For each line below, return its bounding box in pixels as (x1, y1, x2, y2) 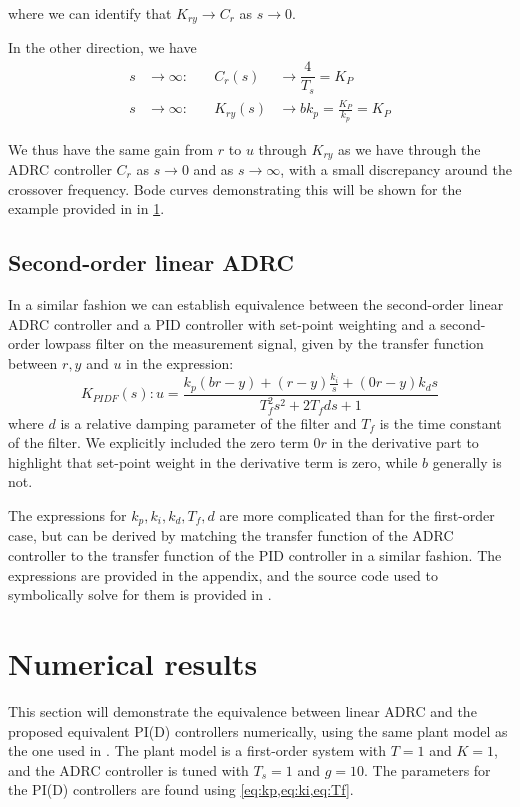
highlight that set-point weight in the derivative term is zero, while (8, 451, 418, 472)
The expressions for (8, 505, 127, 525)
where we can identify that (8, 3, 172, 23)
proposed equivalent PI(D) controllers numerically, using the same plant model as (8, 720, 508, 741)
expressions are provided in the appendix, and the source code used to (8, 564, 438, 585)
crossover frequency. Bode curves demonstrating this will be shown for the (8, 178, 462, 199)
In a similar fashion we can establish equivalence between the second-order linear (8, 294, 504, 315)
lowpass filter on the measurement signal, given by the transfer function (44, 333, 484, 354)
